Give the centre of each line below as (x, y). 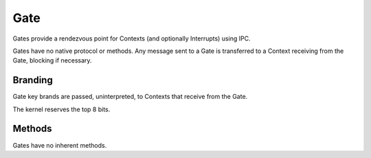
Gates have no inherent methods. (60, 145)
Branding (33, 80)
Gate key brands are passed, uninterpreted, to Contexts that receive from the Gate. (130, 97)
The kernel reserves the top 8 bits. (61, 109)
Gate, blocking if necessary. (52, 60)
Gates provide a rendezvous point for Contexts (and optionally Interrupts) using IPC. (132, 38)
